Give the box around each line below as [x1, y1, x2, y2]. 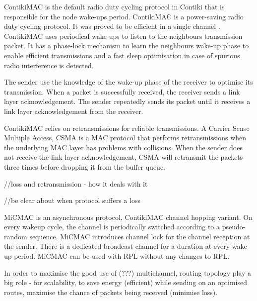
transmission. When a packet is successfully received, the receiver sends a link [4, 86, 240, 97]
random [4, 231, 27, 241]
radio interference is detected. [4, 60, 94, 70]
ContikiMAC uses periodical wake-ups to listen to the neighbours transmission [4, 30, 243, 41]
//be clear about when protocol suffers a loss [4, 195, 140, 205]
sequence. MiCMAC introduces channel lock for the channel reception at [29, 231, 250, 241]
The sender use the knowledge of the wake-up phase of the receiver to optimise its [4, 77, 253, 87]
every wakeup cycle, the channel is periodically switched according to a [4, 221, 220, 232]
